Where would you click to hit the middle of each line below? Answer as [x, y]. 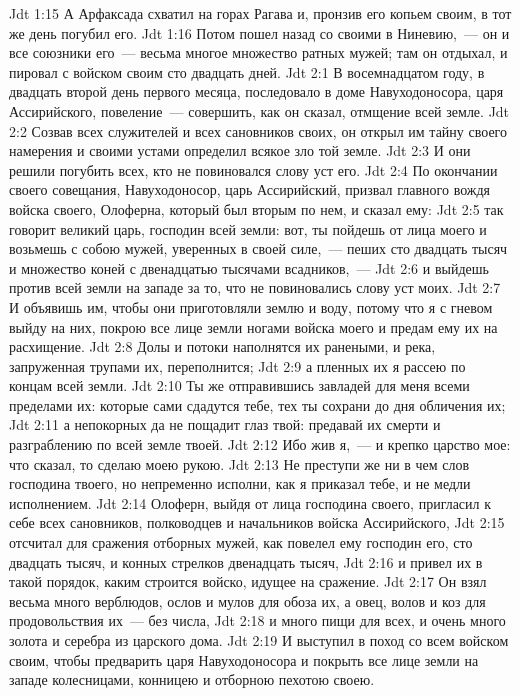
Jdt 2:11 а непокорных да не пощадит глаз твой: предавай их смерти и [225, 424]
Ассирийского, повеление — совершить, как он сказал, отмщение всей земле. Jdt [259, 110]
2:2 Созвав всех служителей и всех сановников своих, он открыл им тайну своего [258, 130]
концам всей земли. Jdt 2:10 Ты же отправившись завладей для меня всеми [239, 385]
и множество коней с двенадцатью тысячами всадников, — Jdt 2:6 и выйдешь [249, 267]
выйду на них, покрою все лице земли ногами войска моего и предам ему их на [253, 326]
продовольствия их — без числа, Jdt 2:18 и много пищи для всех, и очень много [257, 620]
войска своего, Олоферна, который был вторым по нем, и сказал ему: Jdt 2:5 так [256, 208]
